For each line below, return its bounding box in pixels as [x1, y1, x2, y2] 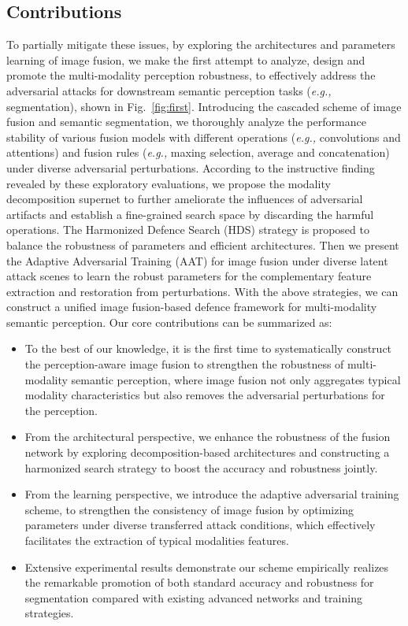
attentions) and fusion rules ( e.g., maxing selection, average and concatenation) [6, 144, 390, 161]
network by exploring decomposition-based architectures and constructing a [24, 444, 390, 461]
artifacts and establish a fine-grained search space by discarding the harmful [6, 206, 374, 222]
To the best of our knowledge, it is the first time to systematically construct [24, 340, 392, 357]
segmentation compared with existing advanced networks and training [24, 589, 362, 606]
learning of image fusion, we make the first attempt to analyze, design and [6, 51, 365, 68]
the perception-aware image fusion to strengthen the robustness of [24, 356, 344, 372]
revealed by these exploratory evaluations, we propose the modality [6, 175, 331, 191]
